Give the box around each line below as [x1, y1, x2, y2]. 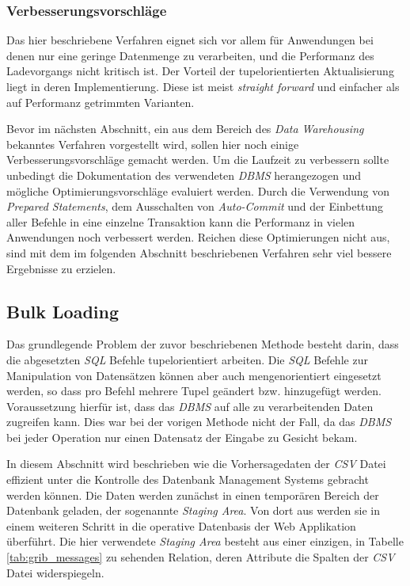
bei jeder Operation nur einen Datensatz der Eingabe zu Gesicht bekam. [6, 428, 358, 445]
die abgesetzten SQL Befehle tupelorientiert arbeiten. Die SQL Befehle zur [6, 351, 368, 367]
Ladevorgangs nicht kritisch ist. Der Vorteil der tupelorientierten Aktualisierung [6, 63, 394, 79]
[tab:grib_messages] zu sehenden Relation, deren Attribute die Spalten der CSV [6, 549, 395, 565]
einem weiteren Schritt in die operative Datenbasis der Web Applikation [6, 517, 356, 534]
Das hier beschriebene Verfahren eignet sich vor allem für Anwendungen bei [6, 32, 374, 48]
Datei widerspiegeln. [6, 564, 104, 580]
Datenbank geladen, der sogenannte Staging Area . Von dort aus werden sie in [6, 502, 380, 519]
